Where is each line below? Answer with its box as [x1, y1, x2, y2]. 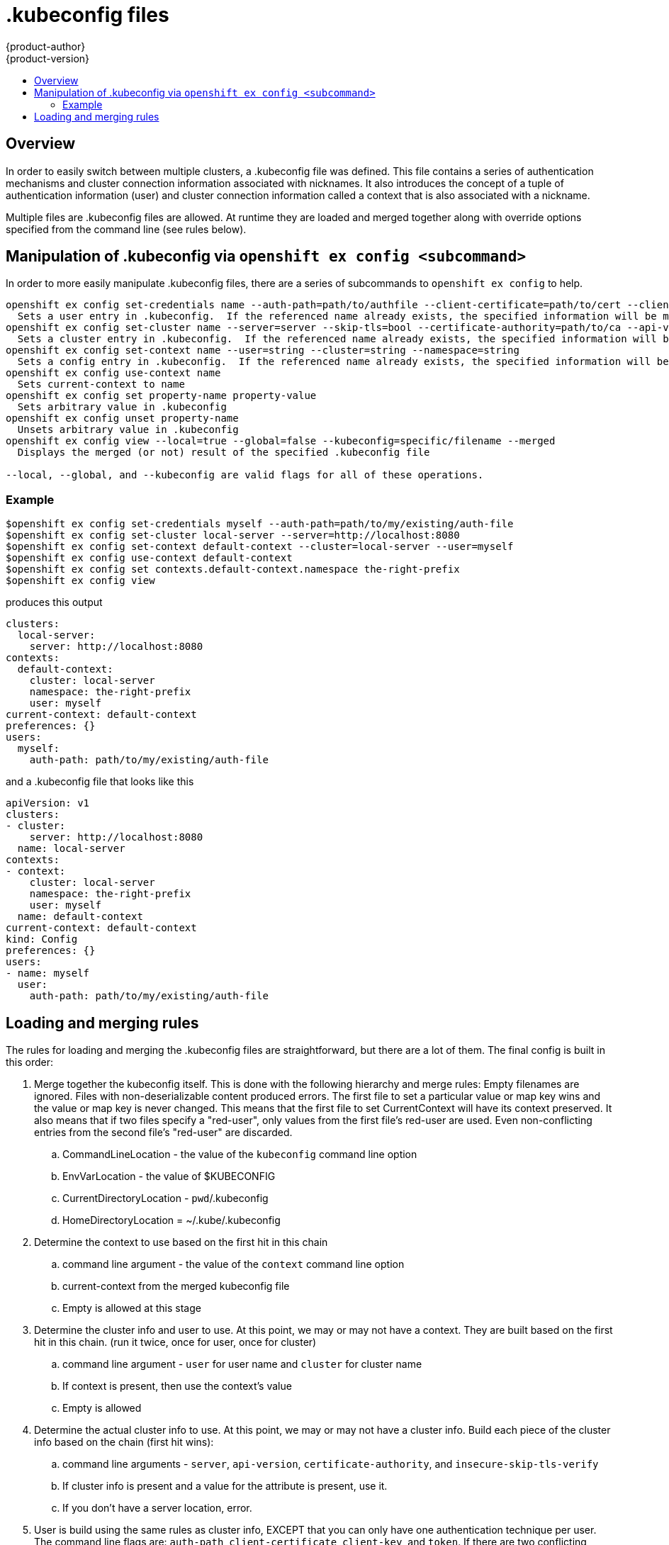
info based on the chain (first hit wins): [34, 1436, 214, 1449]
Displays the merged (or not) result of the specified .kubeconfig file [17, 446, 430, 459]
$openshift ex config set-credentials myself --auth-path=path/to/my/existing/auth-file [6, 518, 514, 530]
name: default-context [17, 911, 143, 923]
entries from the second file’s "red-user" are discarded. [34, 1126, 293, 1139]
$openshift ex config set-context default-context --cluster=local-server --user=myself [6, 541, 514, 553]
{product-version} [6, 52, 90, 64]
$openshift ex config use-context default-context [6, 552, 293, 564]
